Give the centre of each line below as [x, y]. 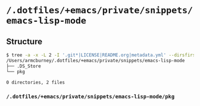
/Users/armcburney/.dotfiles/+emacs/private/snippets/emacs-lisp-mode [96, 60]
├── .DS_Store [24, 66]
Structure [24, 41]
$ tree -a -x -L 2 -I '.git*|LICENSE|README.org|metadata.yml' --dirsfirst [102, 55]
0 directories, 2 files [36, 82]
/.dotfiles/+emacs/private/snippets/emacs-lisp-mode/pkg [90, 97]
